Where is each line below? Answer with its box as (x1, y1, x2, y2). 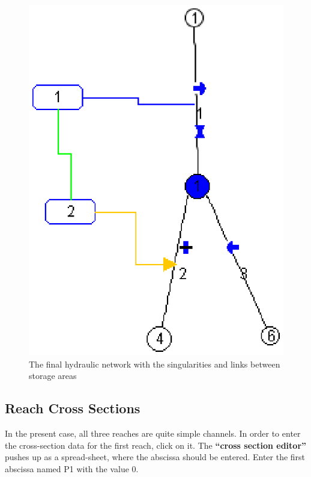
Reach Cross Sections (5, 399, 140, 417)
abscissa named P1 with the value (5, 462, 129, 475)
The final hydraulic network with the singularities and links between (29, 357, 280, 370)
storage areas (29, 369, 77, 382)
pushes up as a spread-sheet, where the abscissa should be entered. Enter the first (5, 451, 306, 463)
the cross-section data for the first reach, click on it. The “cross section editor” (5, 439, 307, 451)
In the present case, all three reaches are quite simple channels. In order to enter (5, 427, 301, 440)
